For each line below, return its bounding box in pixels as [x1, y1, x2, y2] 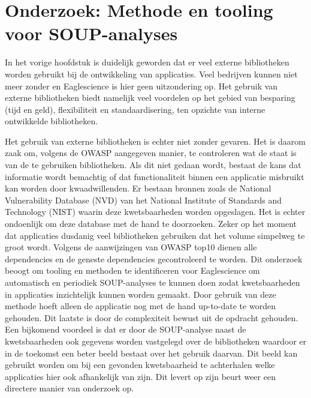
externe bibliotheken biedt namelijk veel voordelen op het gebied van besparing [5, 91, 295, 104]
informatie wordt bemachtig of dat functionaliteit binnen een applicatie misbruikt [5, 170, 304, 182]
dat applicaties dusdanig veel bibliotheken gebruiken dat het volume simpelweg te [5, 229, 305, 241]
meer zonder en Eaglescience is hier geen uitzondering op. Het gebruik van [5, 79, 278, 92]
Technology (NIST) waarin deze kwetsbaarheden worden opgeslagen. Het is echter [5, 205, 306, 218]
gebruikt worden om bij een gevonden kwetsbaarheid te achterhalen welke [5, 358, 275, 371]
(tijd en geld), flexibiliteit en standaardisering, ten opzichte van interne [5, 103, 265, 115]
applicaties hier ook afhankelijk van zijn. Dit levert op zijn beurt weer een [5, 370, 276, 382]
